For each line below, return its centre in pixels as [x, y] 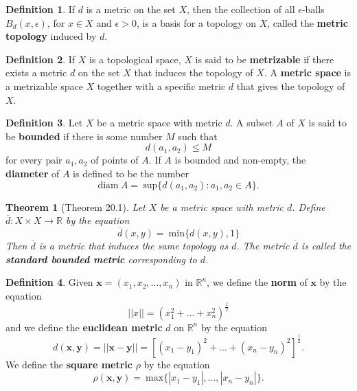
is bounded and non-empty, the [240, 160]
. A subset [252, 123]
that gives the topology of [291, 86]
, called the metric [308, 22]
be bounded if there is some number [84, 136]
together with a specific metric [161, 86]
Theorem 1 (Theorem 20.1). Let [76, 206]
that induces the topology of [194, 72]
